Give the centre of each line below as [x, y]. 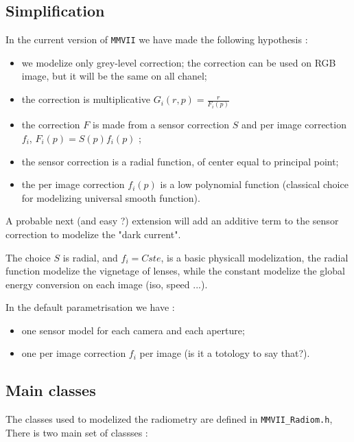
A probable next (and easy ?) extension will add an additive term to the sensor [172, 221]
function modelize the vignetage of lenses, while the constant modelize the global [175, 271]
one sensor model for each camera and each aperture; [133, 330]
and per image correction [294, 125]
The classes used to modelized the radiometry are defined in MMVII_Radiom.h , [169, 419]
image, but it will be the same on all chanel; [114, 76]
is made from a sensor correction [161, 125]
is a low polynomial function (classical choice [254, 184]
